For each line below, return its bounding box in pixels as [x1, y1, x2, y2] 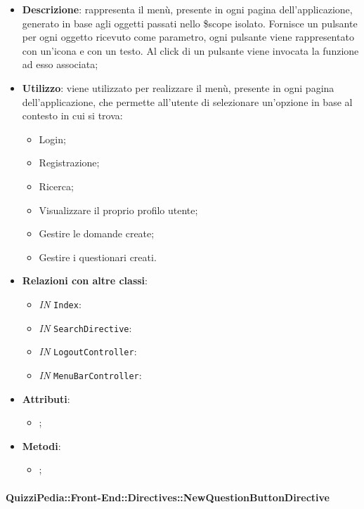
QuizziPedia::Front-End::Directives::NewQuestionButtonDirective [6, 489, 330, 504]
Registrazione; [39, 155, 100, 170]
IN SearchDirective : [39, 320, 132, 335]
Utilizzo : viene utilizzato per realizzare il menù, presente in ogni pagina [22, 80, 334, 95]
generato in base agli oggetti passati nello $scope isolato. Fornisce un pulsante [22, 15, 358, 30]
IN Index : [39, 296, 82, 311]
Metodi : [22, 438, 61, 453]
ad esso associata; [22, 57, 98, 72]
